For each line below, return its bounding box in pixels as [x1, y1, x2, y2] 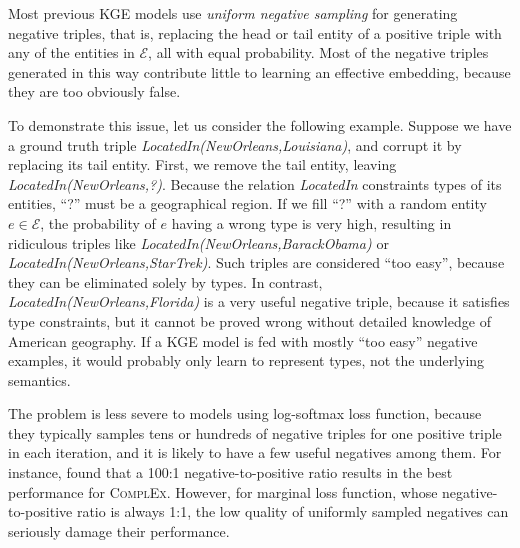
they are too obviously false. [8, 81, 181, 102]
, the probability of [40, 212, 156, 233]
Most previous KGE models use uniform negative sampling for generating [8, 3, 458, 23]
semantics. [8, 369, 71, 390]
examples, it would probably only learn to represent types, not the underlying [8, 350, 485, 371]
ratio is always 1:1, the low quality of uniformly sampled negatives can [76, 501, 509, 522]
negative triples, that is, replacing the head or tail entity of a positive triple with [8, 22, 502, 43]
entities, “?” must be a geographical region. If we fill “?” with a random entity [8, 193, 487, 214]
